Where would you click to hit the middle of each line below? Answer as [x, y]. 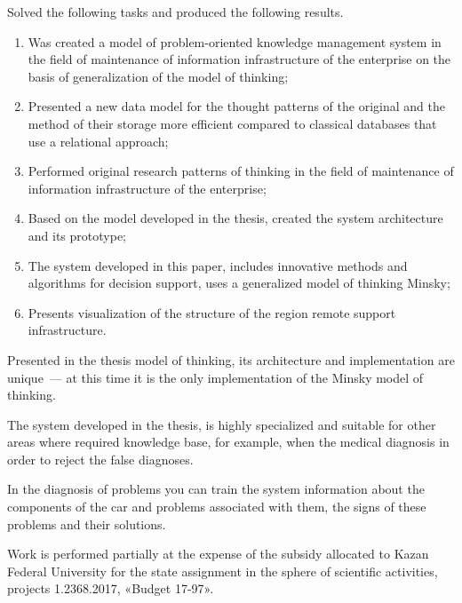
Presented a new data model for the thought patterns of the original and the [236, 106]
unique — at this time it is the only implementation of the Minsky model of [215, 377]
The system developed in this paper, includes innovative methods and [218, 265]
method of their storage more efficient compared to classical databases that [232, 123]
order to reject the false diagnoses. [100, 459]
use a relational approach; [98, 141]
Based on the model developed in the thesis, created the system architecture [235, 218]
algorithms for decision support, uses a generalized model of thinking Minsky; [239, 283]
